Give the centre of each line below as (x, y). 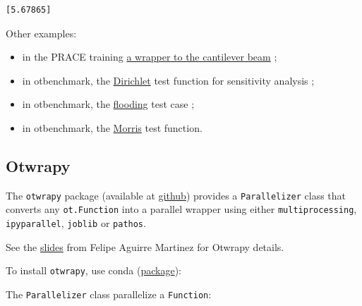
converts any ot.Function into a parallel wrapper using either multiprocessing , (181, 209)
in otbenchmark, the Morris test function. (112, 127)
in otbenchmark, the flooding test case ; (108, 104)
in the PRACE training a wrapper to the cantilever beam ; (150, 57)
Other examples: (41, 33)
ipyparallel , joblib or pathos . (76, 223)
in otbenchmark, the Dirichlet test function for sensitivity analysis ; (168, 80)
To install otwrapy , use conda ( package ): (94, 270)
